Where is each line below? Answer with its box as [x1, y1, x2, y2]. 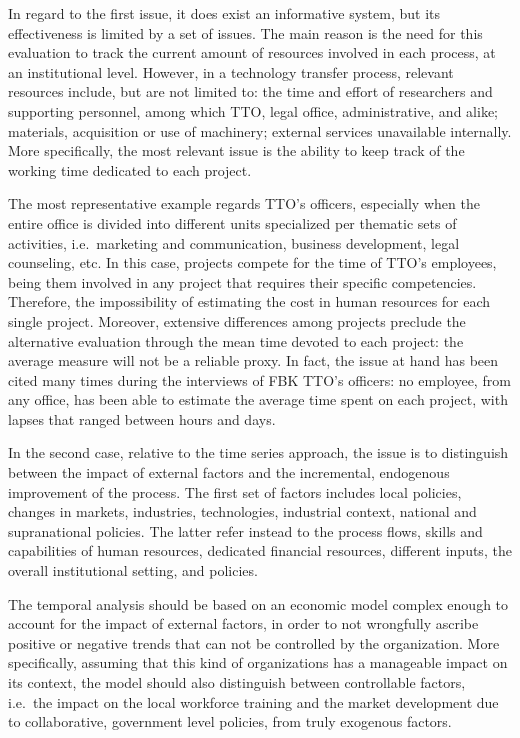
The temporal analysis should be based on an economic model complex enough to [8, 593, 509, 614]
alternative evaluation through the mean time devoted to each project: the [8, 330, 464, 351]
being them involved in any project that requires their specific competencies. [8, 271, 477, 292]
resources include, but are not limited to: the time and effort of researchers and [8, 81, 493, 102]
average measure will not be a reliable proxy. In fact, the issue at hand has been [8, 350, 499, 371]
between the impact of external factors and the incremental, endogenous [8, 462, 450, 483]
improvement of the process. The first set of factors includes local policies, [8, 481, 462, 502]
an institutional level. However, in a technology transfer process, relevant [8, 61, 454, 82]
